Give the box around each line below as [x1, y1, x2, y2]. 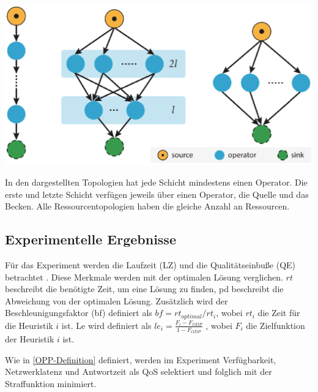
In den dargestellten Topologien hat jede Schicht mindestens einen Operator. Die [5, 175, 308, 188]
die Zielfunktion [246, 318, 305, 331]
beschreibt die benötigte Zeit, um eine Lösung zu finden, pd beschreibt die [5, 282, 284, 295]
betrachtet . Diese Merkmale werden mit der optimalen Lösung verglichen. [5, 270, 283, 283]
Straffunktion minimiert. [5, 377, 97, 390]
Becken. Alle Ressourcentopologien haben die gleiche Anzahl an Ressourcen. [5, 200, 290, 213]
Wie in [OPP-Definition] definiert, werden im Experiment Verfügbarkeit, [5, 353, 276, 366]
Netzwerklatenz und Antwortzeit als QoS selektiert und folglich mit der [5, 365, 272, 378]
